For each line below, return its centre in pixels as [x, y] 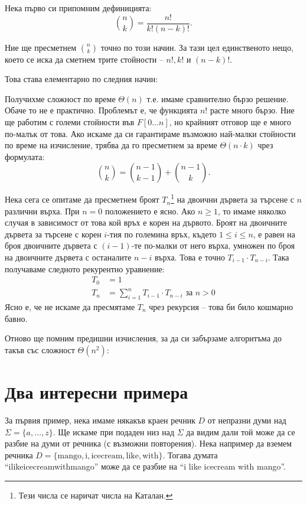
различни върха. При [42, 211]
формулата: [25, 156]
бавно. [16, 318]
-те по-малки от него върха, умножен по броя [213, 245]
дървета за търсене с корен [53, 234]
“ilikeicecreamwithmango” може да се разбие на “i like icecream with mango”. [145, 466]
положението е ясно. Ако [150, 211]
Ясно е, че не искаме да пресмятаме [70, 307]
